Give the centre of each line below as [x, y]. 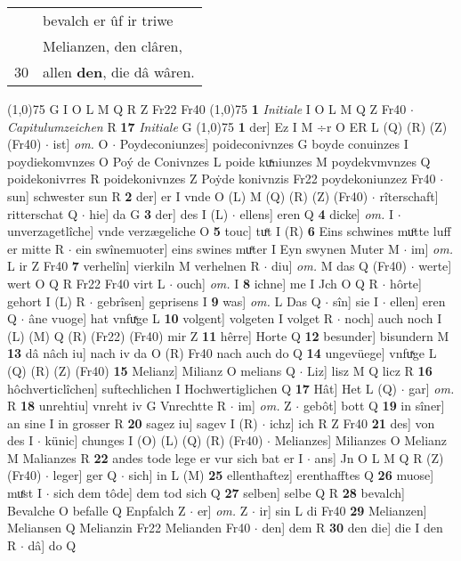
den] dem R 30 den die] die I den [352, 528]
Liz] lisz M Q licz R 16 [370, 370]
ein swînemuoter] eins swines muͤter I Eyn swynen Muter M [238, 248]
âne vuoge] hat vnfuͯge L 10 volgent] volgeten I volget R [181, 318]
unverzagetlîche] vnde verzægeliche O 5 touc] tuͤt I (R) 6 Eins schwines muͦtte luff [229, 231]
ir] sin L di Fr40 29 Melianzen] [343, 510]
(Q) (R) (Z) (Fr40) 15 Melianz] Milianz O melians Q [151, 370]
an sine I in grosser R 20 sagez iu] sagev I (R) [133, 423]
